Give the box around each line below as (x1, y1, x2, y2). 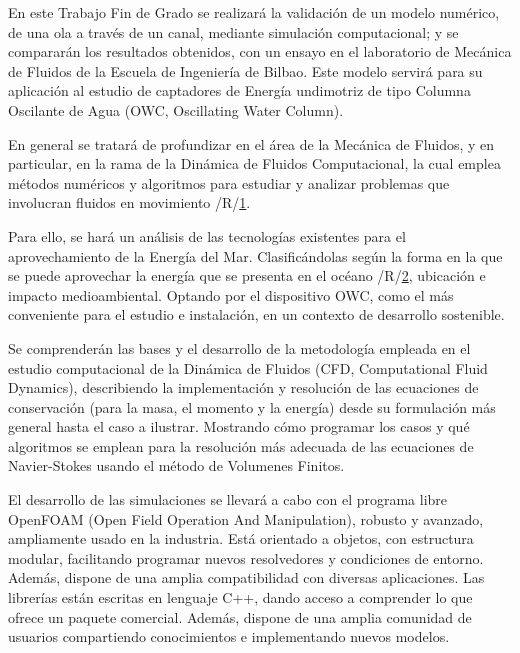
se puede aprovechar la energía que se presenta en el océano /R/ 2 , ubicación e (8, 265, 486, 286)
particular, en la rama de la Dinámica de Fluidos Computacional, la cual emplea (8, 153, 501, 174)
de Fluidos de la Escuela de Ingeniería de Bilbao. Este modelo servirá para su (8, 60, 483, 81)
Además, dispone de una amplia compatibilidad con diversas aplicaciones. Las (8, 567, 485, 588)
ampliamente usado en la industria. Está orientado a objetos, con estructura (8, 528, 474, 549)
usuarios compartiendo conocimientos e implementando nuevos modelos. (8, 626, 450, 647)
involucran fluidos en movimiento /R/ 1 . (8, 192, 251, 213)
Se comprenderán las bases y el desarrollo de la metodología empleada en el (8, 337, 471, 358)
